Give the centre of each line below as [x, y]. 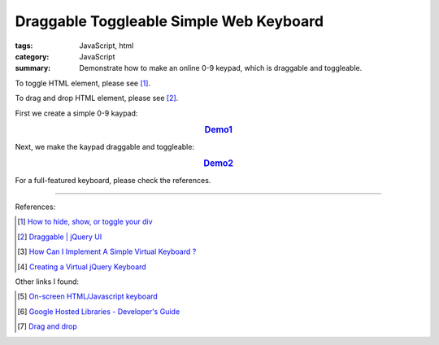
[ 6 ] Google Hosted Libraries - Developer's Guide [99, 311]
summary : [33, 68]
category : [32, 56]
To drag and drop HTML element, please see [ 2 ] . [97, 98]
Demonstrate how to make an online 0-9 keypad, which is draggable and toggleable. [221, 68]
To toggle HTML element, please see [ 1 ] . [83, 83]
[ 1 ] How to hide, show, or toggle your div [85, 222]
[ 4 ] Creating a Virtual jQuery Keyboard [82, 266]
